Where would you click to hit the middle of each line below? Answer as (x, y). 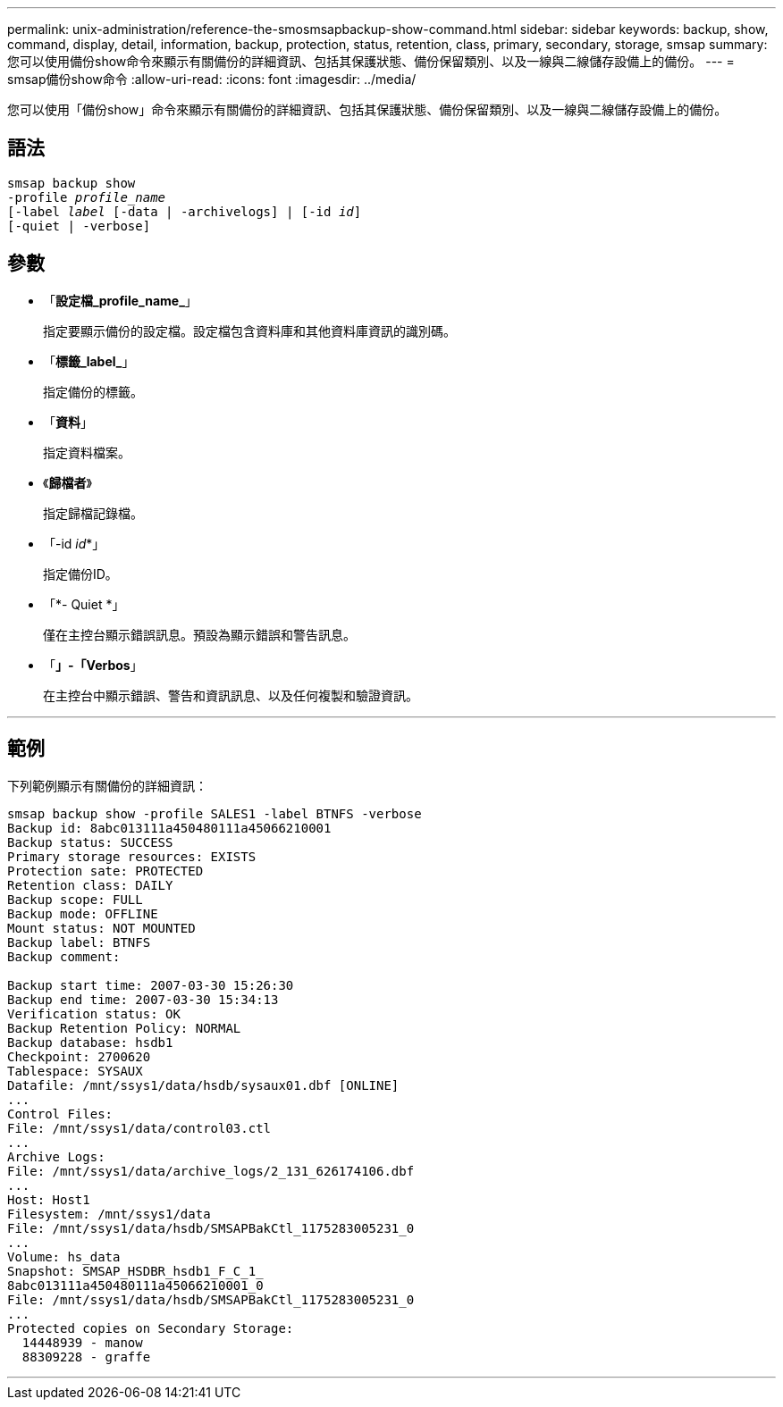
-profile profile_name (87, 197)
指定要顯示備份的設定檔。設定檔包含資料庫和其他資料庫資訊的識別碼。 (249, 331)
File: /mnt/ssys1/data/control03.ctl (139, 1128)
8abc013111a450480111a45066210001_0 (135, 1285)
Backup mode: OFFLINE (83, 913)
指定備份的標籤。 (93, 391)
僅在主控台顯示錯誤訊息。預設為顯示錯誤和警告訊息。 (199, 634)
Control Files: (60, 1114)
